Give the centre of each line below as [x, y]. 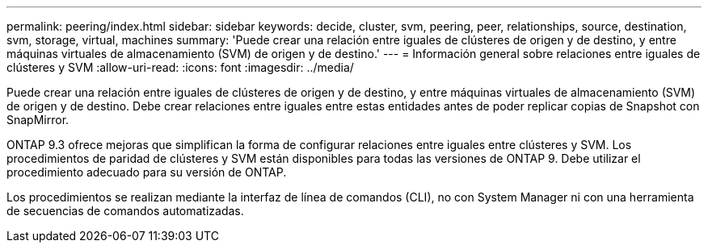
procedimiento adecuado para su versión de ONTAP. [147, 172]
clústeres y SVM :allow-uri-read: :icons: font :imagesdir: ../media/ [180, 67]
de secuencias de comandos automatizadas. [125, 211]
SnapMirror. [38, 120]
